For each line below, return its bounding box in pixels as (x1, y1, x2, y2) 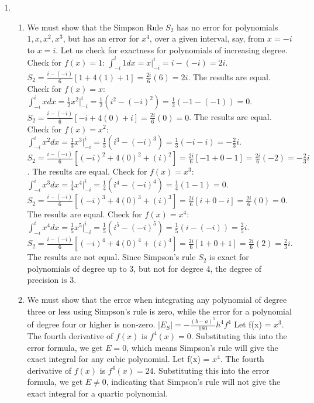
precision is (27, 274, 67, 286)
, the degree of (210, 262, 261, 274)
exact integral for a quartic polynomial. (27, 387, 168, 399)
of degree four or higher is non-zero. (27, 318, 156, 330)
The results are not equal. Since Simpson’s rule (27, 251, 196, 263)
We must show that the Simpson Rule (27, 21, 163, 33)
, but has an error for (63, 32, 139, 45)
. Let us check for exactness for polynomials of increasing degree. (56, 43, 288, 56)
